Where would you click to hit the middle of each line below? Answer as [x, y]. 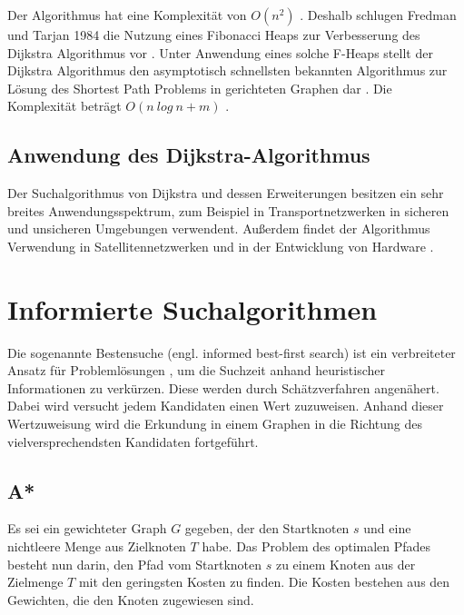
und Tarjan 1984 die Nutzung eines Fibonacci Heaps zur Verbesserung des [214, 35]
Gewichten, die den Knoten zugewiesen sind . [131, 599]
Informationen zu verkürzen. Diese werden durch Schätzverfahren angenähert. [223, 387]
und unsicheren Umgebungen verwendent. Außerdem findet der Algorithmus [219, 228]
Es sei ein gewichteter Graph [87, 528]
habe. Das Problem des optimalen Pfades [316, 546]
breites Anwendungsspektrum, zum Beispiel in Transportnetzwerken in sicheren [228, 210]
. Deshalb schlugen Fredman [378, 15]
